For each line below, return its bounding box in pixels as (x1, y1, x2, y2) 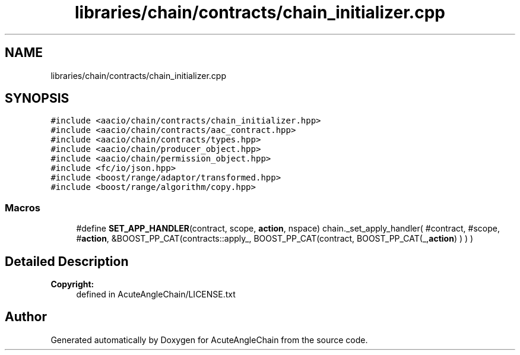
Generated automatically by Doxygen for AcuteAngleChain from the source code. (50, 334, 368, 345)
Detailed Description (5, 253, 129, 269)
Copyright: (50, 279, 94, 290)
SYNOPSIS (5, 91, 69, 106)
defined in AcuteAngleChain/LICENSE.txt (76, 289, 236, 300)
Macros (5, 201, 40, 214)
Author (5, 309, 47, 325)
